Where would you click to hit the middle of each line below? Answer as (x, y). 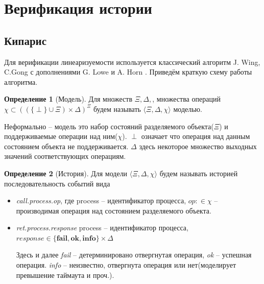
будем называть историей (199, 173)
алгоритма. (21, 81)
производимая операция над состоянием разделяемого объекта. (114, 210)
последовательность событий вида (57, 183)
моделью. (188, 109)
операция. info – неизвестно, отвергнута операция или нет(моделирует (126, 265)
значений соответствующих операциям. (65, 156)
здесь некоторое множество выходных (198, 146)
